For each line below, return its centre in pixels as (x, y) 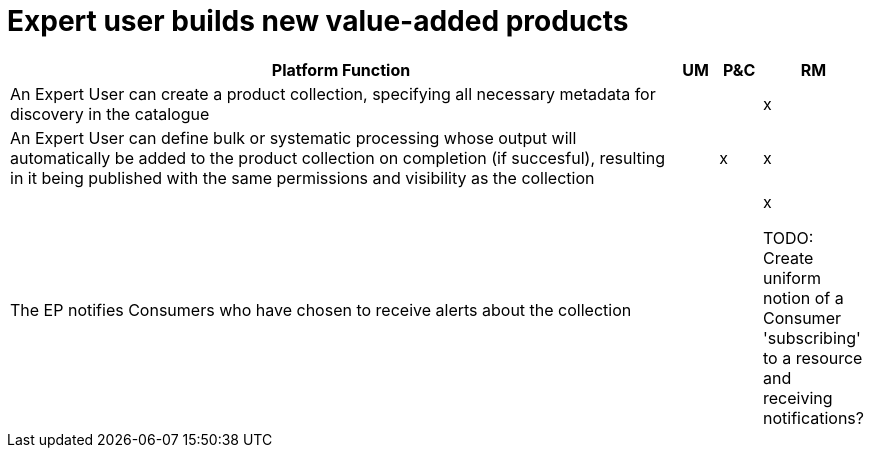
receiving (797, 397)
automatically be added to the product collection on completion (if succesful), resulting (337, 157)
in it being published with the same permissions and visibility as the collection (302, 177)
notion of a (803, 297)
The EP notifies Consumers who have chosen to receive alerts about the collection (321, 309)
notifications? (813, 417)
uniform (792, 277)
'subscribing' (811, 337)
